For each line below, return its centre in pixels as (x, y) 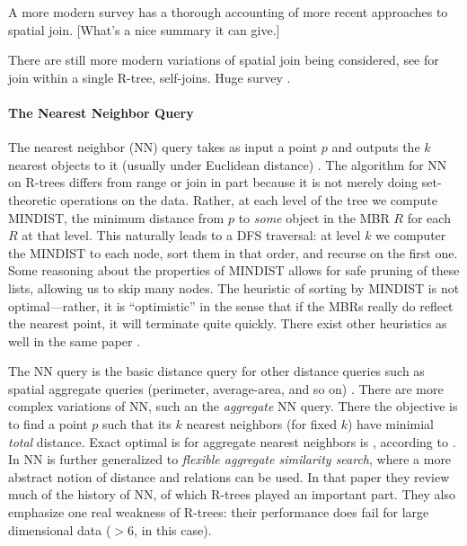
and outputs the (376, 147)
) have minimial (390, 424)
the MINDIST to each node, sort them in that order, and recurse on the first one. (233, 252)
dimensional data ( (60, 529)
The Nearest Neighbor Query (101, 112)
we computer (411, 235)
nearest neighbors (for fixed (261, 424)
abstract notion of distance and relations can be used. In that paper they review (229, 476)
